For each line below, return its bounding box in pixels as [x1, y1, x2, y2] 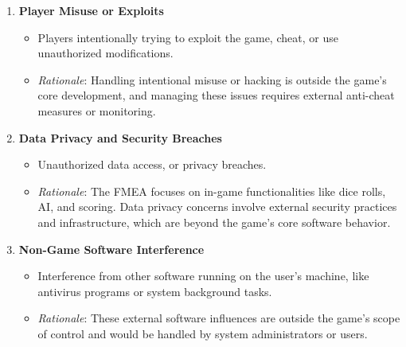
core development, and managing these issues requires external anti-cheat [37, 87, 395, 103]
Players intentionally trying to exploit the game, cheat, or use [37, 29, 338, 45]
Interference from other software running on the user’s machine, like [37, 267, 369, 284]
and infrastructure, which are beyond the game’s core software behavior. [37, 213, 391, 230]
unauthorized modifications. [37, 45, 174, 61]
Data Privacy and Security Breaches [18, 129, 222, 146]
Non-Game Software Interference [18, 240, 205, 257]
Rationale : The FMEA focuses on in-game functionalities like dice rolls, [37, 182, 386, 199]
